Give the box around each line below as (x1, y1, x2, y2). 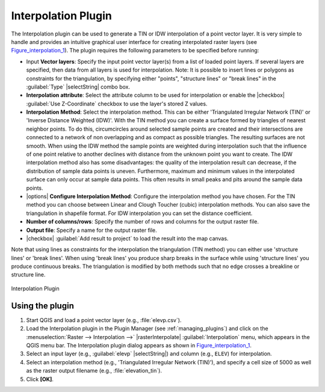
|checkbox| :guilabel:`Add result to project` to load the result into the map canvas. (26, 235, 229, 242)
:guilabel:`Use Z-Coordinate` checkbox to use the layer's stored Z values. (26, 100, 208, 107)
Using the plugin (11, 300, 75, 311)
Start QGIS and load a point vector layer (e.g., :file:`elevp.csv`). (26, 316, 182, 323)
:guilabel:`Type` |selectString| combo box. (26, 83, 131, 90)
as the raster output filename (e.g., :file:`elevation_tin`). (26, 367, 162, 375)
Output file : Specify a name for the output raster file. (26, 226, 158, 234)
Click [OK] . (26, 375, 54, 382)
